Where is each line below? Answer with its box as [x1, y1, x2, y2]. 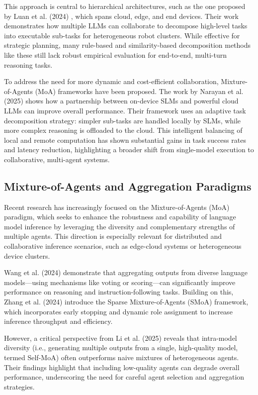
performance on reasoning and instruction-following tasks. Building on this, [4, 287, 234, 297]
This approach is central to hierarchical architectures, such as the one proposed [4, 1, 246, 11]
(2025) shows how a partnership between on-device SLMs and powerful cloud [4, 96, 239, 106]
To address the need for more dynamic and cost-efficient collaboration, [4, 76, 219, 87]
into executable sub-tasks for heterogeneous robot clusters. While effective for [4, 30, 240, 40]
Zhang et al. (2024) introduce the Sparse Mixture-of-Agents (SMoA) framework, [4, 296, 249, 307]
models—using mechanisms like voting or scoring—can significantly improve [4, 277, 236, 287]
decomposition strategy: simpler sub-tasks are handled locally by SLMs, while [4, 115, 241, 125]
